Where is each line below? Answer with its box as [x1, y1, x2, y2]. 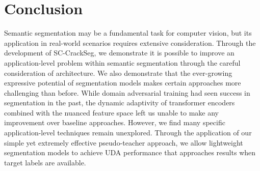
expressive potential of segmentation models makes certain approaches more [4, 77, 241, 88]
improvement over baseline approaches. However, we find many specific [4, 117, 225, 128]
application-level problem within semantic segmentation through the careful [4, 57, 241, 68]
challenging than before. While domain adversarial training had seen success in [4, 87, 250, 98]
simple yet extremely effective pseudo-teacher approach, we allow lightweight [4, 137, 243, 148]
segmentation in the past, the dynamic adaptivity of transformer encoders [4, 97, 235, 108]
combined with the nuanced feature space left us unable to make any [4, 107, 219, 118]
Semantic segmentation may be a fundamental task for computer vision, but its [4, 27, 252, 38]
